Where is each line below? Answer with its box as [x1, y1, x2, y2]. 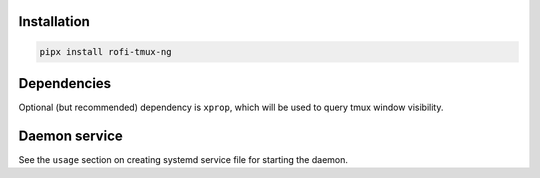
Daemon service [18, 127, 124, 144]
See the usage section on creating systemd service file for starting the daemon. [18, 154, 349, 166]
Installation [18, 13, 90, 30]
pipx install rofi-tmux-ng [39, 46, 172, 57]
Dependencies [18, 75, 112, 92]
